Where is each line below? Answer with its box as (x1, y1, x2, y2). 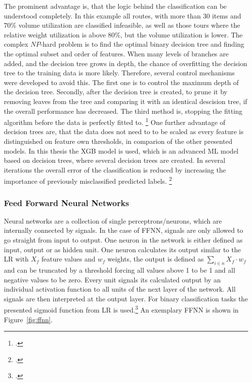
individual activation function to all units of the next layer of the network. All (4, 284, 236, 294)
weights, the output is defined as (107, 254, 204, 264)
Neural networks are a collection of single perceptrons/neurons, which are (4, 215, 222, 226)
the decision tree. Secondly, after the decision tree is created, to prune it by (4, 87, 228, 97)
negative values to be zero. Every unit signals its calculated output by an (4, 274, 221, 284)
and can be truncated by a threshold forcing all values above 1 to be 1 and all (4, 264, 236, 275)
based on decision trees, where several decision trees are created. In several (4, 155, 225, 165)
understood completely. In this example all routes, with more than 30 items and (4, 10, 241, 20)
